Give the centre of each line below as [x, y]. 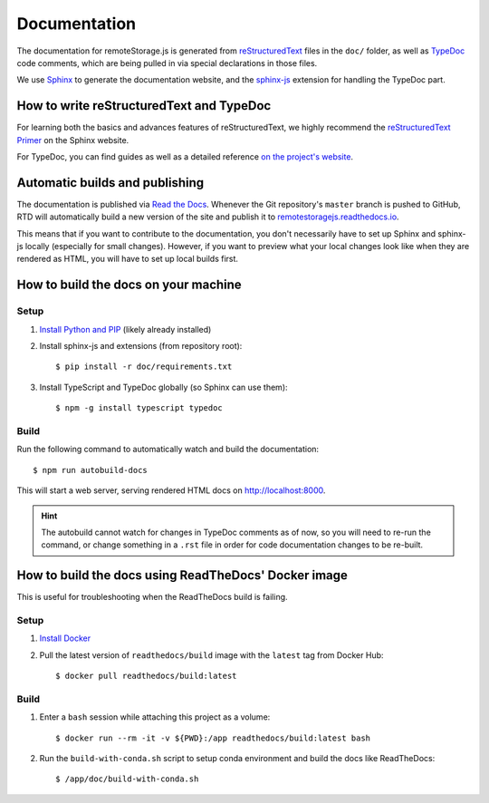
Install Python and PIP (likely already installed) [125, 329]
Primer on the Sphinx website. [73, 140]
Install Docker [65, 638]
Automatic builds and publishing [110, 183]
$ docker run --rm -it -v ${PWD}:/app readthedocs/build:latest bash [213, 738]
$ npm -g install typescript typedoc [139, 408]
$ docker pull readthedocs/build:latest [146, 676]
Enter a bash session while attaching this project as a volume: [155, 717]
